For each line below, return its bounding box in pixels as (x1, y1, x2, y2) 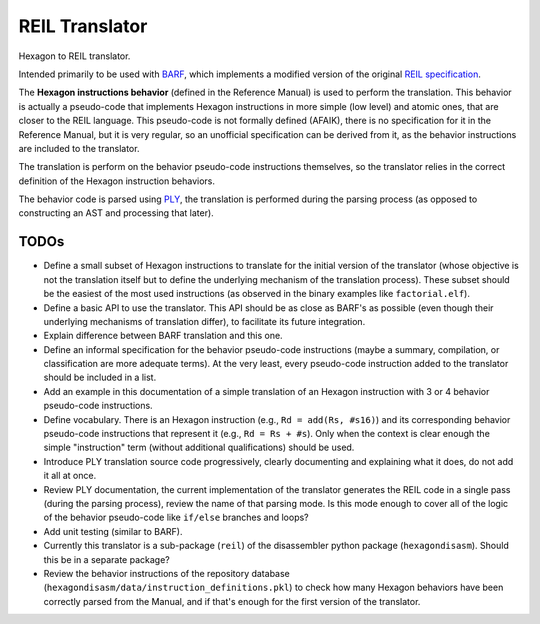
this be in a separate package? (43, 553, 170, 565)
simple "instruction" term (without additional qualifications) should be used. (43, 441, 355, 454)
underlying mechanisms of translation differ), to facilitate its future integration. (43, 315, 366, 327)
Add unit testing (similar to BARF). (43, 525, 183, 537)
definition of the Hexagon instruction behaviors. (18, 175, 215, 187)
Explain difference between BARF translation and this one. (43, 330, 284, 342)
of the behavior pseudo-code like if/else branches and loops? (43, 511, 309, 524)
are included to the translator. (18, 142, 140, 154)
